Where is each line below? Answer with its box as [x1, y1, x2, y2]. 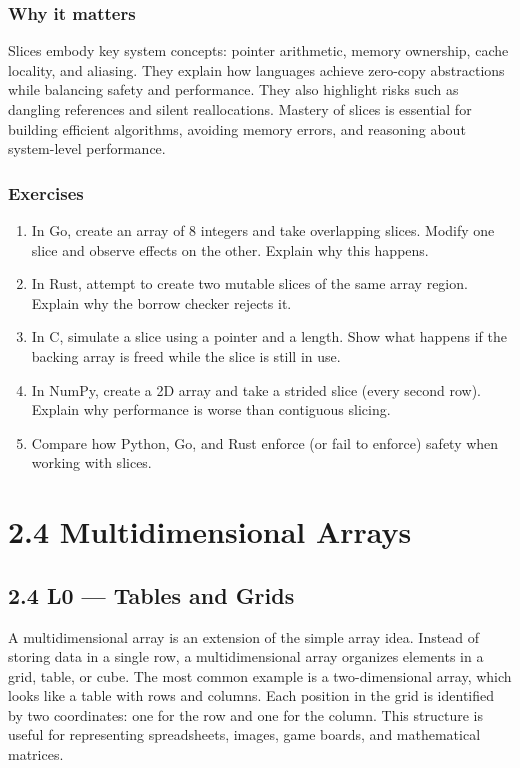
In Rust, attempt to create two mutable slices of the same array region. [31, 273, 468, 294]
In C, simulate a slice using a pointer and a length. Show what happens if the [31, 326, 507, 347]
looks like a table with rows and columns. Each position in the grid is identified [8, 685, 495, 706]
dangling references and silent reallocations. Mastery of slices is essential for [8, 99, 472, 119]
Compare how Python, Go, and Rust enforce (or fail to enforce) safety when [31, 432, 499, 453]
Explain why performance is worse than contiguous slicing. [31, 399, 391, 420]
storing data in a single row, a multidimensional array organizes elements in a [8, 646, 484, 667]
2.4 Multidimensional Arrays [8, 511, 412, 552]
